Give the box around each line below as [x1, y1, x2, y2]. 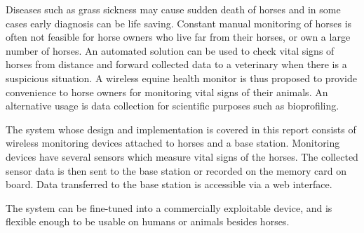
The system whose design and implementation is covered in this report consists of [6, 121, 356, 136]
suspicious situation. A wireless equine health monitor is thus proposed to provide [6, 70, 357, 85]
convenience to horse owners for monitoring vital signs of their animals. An [6, 84, 328, 99]
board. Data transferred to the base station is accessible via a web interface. [6, 177, 332, 192]
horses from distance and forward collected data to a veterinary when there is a [6, 57, 347, 72]
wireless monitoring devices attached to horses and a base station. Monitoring [6, 135, 340, 150]
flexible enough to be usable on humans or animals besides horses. [6, 214, 290, 229]
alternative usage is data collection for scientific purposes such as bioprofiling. [6, 98, 339, 113]
